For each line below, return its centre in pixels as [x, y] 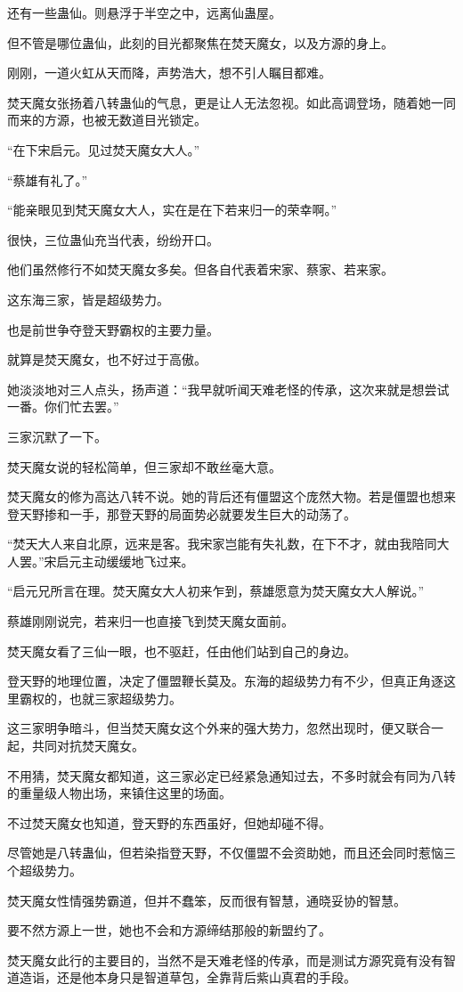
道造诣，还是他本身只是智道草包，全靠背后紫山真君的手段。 [182, 977]
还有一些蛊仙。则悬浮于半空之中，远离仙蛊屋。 [144, 12]
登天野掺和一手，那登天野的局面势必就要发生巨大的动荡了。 [182, 513]
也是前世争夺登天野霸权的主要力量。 [113, 329]
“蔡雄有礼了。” [48, 179]
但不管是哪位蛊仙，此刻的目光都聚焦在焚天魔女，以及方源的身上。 [200, 42]
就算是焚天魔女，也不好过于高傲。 [107, 359]
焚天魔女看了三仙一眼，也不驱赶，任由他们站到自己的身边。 [182, 650]
